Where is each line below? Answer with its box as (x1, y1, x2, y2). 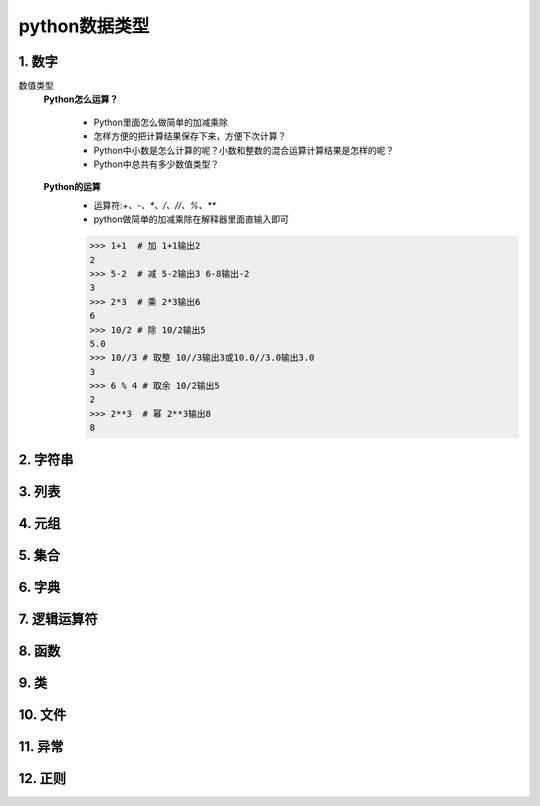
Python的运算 (43, 181, 101, 193)
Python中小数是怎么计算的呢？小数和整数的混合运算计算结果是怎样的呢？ (93, 144, 395, 156)
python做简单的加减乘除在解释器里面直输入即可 (93, 213, 289, 225)
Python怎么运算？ (43, 93, 119, 105)
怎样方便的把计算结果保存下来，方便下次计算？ (93, 130, 287, 142)
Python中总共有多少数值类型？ (93, 158, 220, 170)
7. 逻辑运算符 (18, 610, 98, 627)
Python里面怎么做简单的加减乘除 (93, 116, 229, 128)
